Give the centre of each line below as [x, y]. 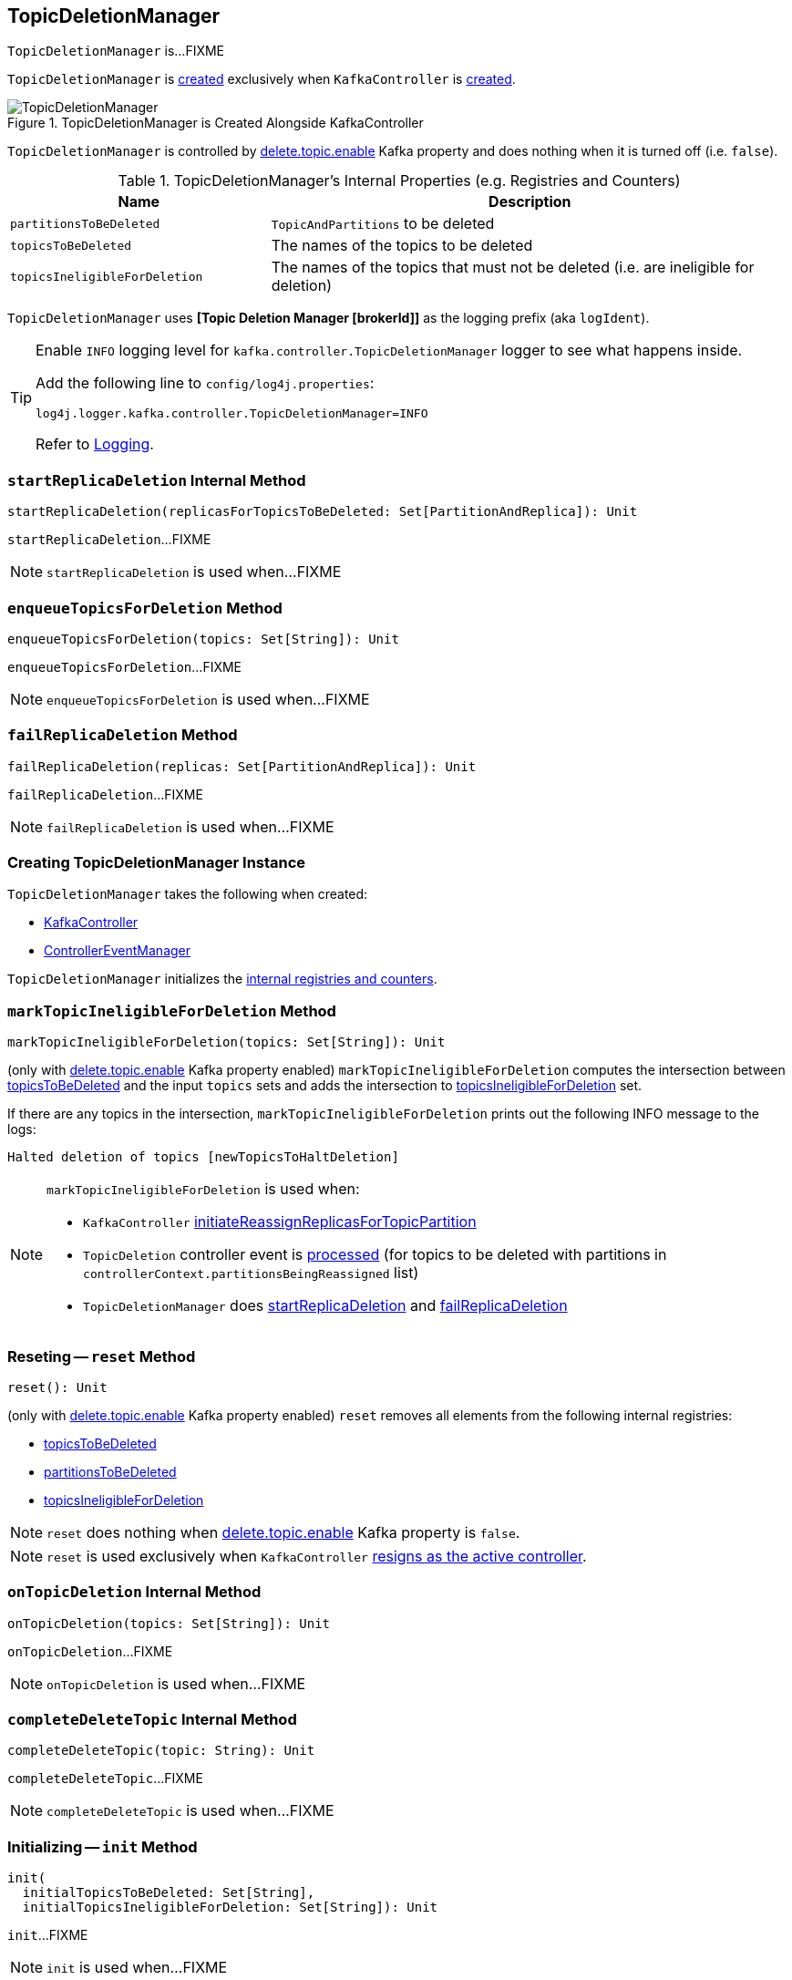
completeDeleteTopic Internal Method [152, 1720]
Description [530, 202]
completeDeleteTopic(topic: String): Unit [161, 1751]
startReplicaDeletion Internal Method [157, 480]
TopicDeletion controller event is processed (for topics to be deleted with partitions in [375, 1255]
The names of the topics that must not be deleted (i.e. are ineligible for [513, 268]
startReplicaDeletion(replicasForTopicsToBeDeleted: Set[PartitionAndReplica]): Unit [323, 512]
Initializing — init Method [103, 1846]
